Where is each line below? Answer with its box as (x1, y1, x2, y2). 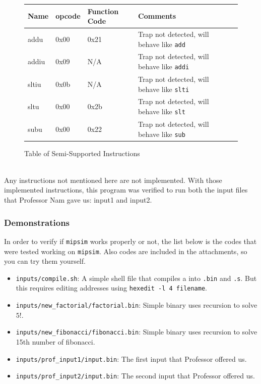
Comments (138, 11, 176, 21)
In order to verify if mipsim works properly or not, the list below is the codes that (4, 235, 257, 246)
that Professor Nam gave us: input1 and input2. (4, 195, 152, 205)
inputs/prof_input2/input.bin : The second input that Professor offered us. (16, 370, 255, 381)
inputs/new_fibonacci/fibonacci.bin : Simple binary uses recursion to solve (16, 326, 257, 337)
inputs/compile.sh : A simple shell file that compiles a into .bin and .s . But (16, 272, 257, 283)
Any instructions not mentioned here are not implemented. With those (4, 174, 222, 185)
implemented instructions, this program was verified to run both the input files (4, 184, 248, 195)
